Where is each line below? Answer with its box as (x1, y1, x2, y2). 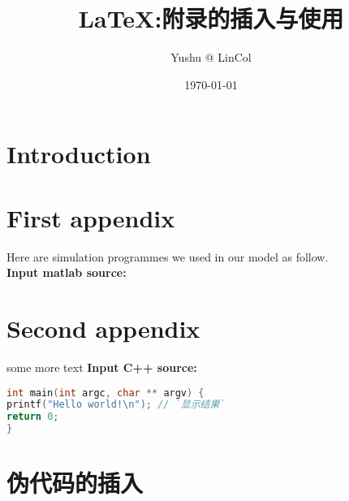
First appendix (6, 201, 175, 234)
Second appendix (6, 312, 200, 344)
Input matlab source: (6, 264, 127, 281)
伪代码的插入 (6, 466, 144, 499)
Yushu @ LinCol (170, 49, 252, 66)
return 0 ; (6, 411, 59, 423)
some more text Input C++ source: (6, 358, 197, 375)
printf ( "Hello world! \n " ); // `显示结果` (6, 399, 226, 411)
